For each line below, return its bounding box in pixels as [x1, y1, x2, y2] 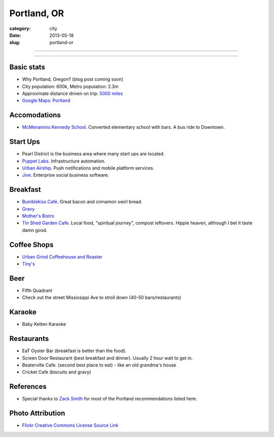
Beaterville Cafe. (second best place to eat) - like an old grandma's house [22, 362, 177, 368]
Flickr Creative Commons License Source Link [22, 422, 119, 428]
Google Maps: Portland [22, 97, 71, 104]
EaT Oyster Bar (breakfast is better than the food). [22, 348, 127, 354]
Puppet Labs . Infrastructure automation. [22, 158, 106, 164]
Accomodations [9, 111, 61, 119]
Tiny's [22, 261, 35, 267]
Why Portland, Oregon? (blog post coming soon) [22, 76, 124, 82]
